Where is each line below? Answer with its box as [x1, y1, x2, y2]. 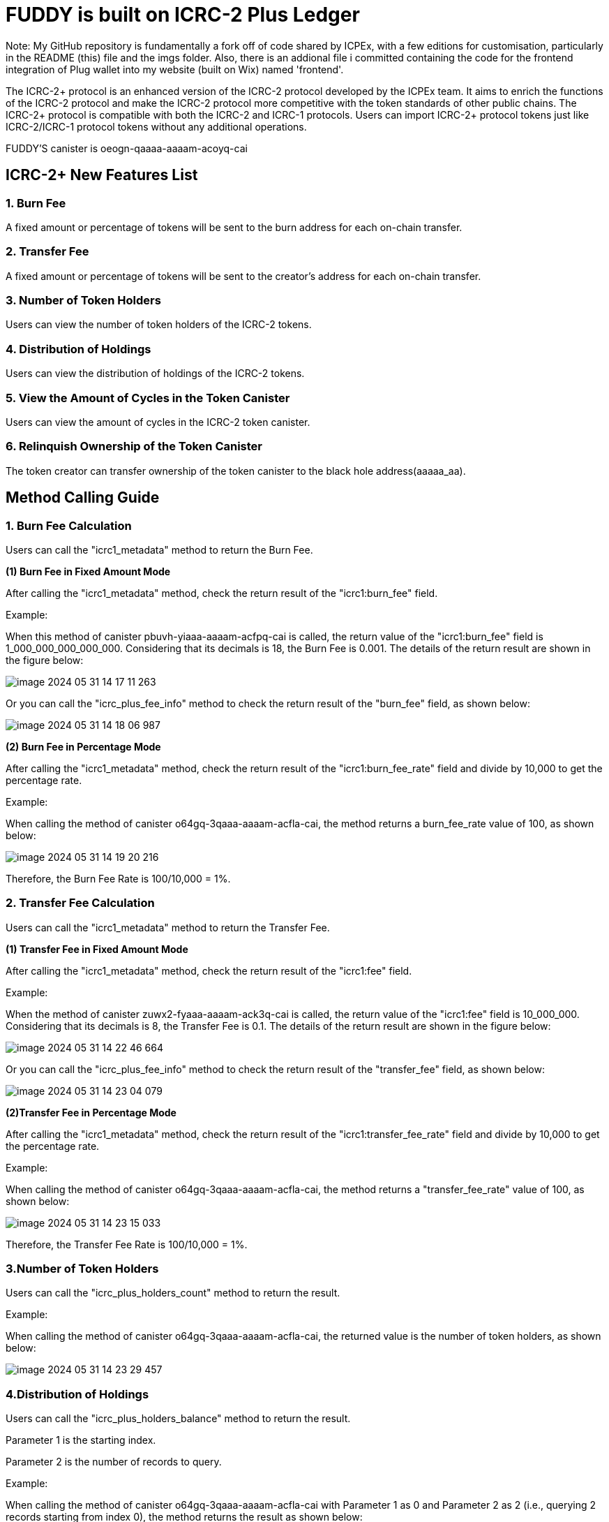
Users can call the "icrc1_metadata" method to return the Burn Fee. [6, 543, 313, 556]
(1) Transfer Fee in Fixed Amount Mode [6, 943, 188, 955]
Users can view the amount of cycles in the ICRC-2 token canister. [6, 415, 310, 428]
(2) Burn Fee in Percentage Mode [6, 740, 161, 753]
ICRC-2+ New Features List [6, 166, 198, 184]
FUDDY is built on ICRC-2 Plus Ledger [6, 3, 360, 27]
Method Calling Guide [6, 489, 160, 507]
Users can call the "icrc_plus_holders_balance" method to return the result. [6, 1412, 351, 1425]
